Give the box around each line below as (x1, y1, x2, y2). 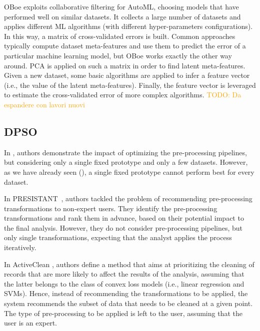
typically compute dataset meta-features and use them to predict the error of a (4, 40, 246, 51)
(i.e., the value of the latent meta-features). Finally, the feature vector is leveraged (4, 79, 256, 90)
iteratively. (4, 242, 36, 253)
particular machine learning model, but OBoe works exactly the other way (4, 50, 232, 60)
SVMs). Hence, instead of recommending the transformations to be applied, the (4, 288, 248, 299)
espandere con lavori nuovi (4, 99, 85, 109)
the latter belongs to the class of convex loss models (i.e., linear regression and (4, 278, 244, 289)
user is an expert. (4, 318, 57, 328)
